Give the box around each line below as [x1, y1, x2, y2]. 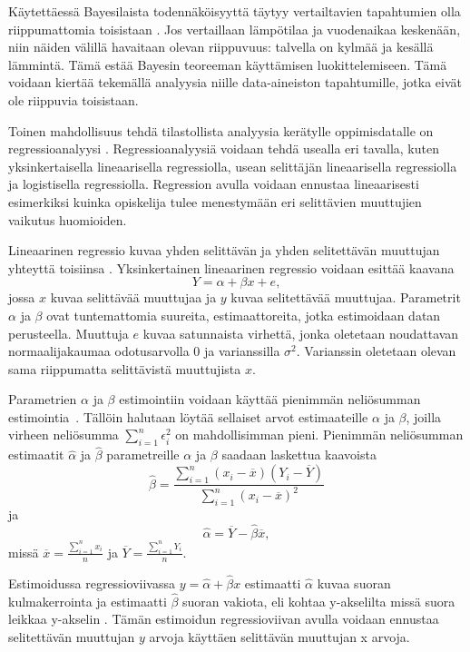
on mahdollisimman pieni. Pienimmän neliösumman [175, 425, 464, 444]
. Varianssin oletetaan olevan [296, 341, 456, 361]
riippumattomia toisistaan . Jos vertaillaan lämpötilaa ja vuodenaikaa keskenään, [8, 19, 461, 38]
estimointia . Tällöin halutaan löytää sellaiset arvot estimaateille [8, 407, 368, 426]
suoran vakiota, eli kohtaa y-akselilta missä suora [182, 591, 455, 610]
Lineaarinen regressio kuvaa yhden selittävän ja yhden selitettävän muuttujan [8, 241, 440, 260]
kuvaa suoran [317, 573, 391, 592]
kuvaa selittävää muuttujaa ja [50, 288, 217, 307]
